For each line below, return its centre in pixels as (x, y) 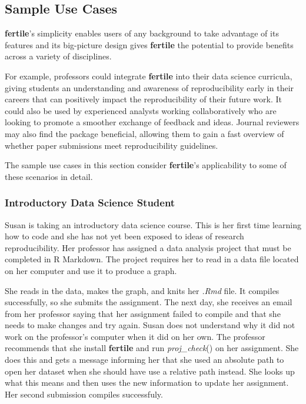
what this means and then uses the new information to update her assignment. (147, 383)
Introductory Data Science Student (90, 203)
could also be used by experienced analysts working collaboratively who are (141, 110)
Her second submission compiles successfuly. (84, 394)
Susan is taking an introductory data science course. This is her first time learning (153, 224)
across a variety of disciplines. (58, 56)
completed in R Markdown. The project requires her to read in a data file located (152, 259)
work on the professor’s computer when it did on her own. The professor (135, 336)
